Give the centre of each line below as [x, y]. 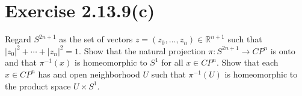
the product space [38, 86]
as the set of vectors [96, 39]
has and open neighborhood [89, 74]
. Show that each [247, 62]
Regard [18, 39]
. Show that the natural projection [142, 50]
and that [21, 62]
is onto [283, 50]
